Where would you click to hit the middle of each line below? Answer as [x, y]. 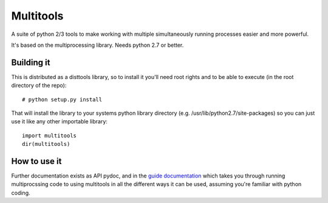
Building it [31, 62]
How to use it [36, 161]
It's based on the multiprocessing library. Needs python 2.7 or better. [97, 45]
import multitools [50, 136]
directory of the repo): [39, 86]
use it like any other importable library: [59, 122]
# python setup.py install [62, 99]
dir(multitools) [46, 144]
